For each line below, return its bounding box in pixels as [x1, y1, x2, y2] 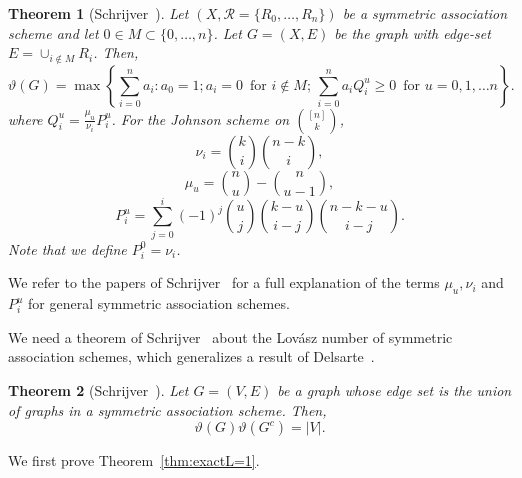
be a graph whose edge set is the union [277, 379, 512, 400]
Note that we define [8, 238, 127, 259]
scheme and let [8, 22, 99, 43]
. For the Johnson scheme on [111, 108, 290, 129]
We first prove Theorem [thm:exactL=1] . [8, 450, 260, 471]
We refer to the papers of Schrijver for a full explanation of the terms [8, 272, 440, 293]
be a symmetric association [342, 3, 508, 23]
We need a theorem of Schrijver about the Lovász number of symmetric [8, 326, 453, 347]
